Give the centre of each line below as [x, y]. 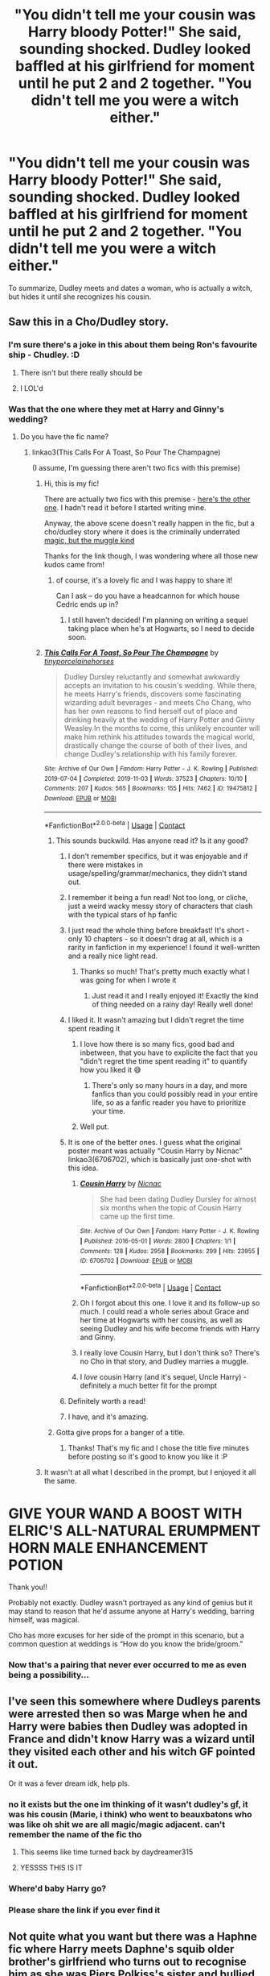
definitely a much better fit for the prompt [149, 1386]
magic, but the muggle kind [89, 540]
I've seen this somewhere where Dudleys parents [135, 1701]
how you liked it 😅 [111, 1070]
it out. [23, 1764]
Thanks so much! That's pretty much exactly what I [165, 972]
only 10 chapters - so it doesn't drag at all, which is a [155, 939]
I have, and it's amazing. [108, 1417]
